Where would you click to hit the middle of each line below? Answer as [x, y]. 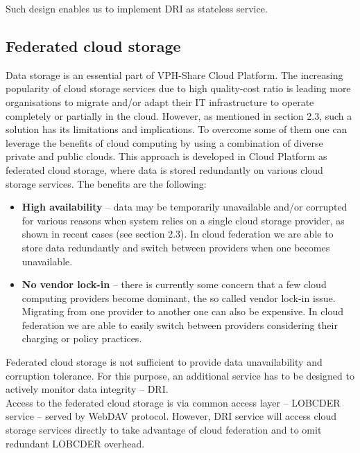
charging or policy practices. [82, 338]
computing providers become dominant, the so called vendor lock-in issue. [179, 297]
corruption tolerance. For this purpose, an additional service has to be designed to [180, 375]
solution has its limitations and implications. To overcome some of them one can [177, 129]
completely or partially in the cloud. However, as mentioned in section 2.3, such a [179, 115]
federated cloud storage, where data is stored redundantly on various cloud [164, 169]
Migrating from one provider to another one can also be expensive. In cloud [182, 311]
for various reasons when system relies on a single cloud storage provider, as [183, 220]
